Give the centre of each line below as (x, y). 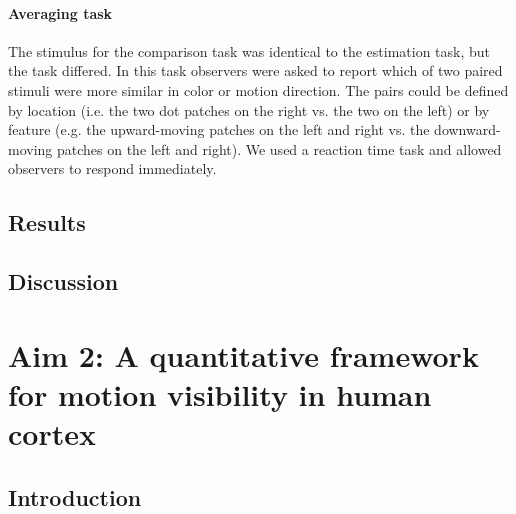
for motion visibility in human (220, 393)
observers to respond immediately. (112, 168)
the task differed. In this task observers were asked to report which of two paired (255, 70)
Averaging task (60, 12)
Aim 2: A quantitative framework (243, 354)
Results (47, 222)
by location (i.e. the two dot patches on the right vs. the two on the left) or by (249, 109)
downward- (467, 129)
